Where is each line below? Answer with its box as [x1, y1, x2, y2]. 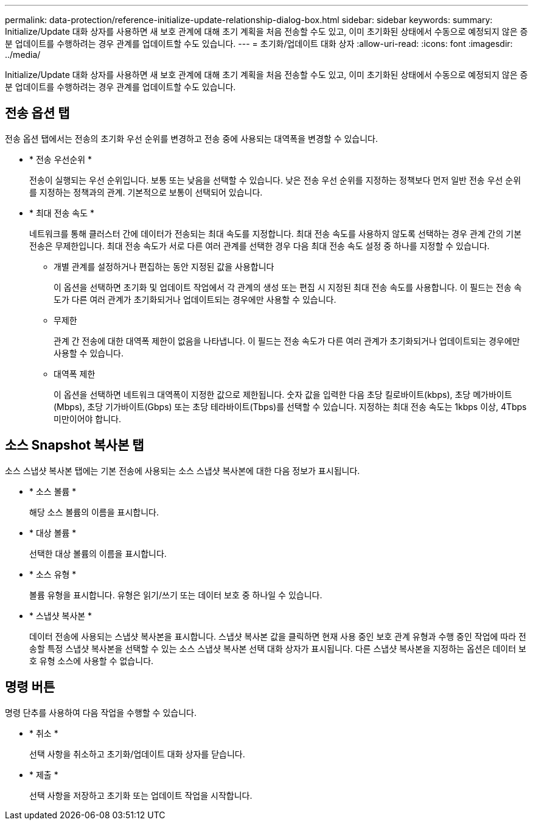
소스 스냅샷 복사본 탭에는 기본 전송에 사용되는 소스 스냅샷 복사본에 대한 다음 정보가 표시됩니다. [5, 465, 360, 476]
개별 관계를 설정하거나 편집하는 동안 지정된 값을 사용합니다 [54, 261, 274, 272]
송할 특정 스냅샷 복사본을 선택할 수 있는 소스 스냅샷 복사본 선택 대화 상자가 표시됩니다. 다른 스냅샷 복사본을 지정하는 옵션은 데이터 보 [29, 643, 526, 654]
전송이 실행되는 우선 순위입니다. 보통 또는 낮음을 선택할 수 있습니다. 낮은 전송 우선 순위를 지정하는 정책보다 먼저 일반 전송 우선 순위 [29, 174, 521, 185]
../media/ [5, 49, 41, 60]
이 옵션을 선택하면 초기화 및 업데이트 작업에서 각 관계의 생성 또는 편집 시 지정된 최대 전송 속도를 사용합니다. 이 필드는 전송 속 [54, 281, 522, 292]
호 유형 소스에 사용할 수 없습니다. [29, 655, 154, 666]
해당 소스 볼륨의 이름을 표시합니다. [29, 506, 159, 517]
